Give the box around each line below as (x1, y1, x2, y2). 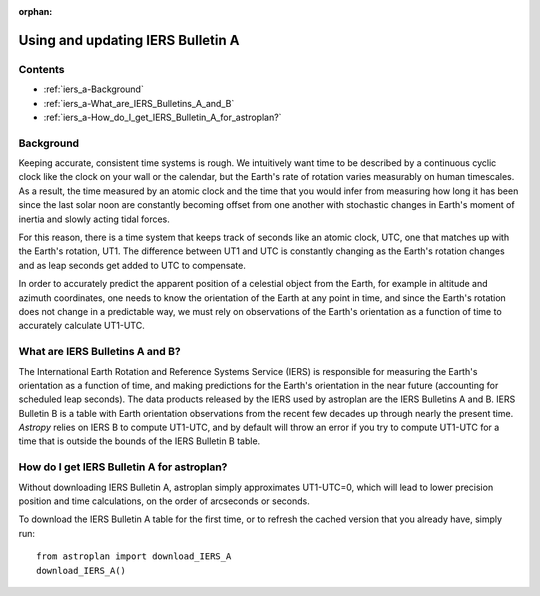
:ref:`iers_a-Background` (43, 83, 144, 95)
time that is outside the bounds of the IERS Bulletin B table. (18, 435, 261, 447)
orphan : (18, 6, 53, 17)
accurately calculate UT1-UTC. (18, 320, 145, 332)
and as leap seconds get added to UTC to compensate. (18, 259, 247, 271)
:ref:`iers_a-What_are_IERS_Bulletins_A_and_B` (43, 97, 235, 109)
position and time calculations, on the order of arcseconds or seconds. (18, 495, 310, 507)
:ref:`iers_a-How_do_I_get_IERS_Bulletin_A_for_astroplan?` (43, 111, 282, 123)
